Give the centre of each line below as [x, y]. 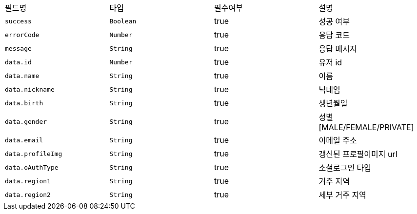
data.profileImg [34, 154]
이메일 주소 [338, 140]
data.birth [24, 103]
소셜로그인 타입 [345, 168]
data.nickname [30, 89]
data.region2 [28, 195]
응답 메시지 [338, 49]
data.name [22, 76]
